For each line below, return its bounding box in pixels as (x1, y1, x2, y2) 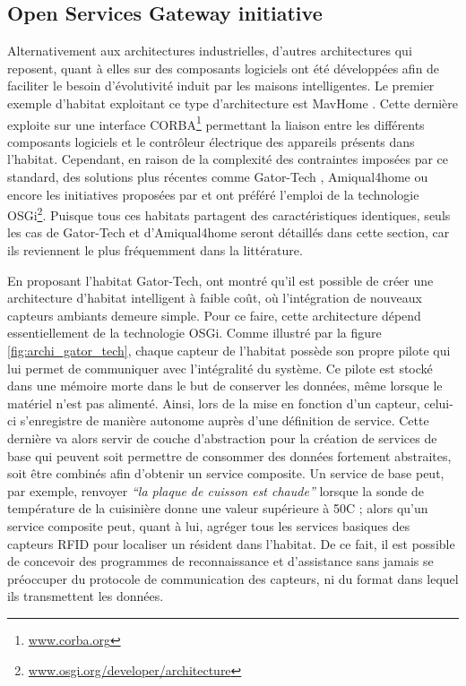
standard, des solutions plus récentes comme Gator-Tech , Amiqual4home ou (7, 167, 428, 186)
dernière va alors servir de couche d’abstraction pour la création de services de (7, 428, 437, 447)
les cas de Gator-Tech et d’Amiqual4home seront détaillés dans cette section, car (7, 223, 450, 242)
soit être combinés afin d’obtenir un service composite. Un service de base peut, (7, 464, 444, 483)
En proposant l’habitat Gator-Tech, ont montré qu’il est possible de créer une (7, 270, 434, 289)
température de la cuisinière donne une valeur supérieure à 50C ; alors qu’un (7, 499, 428, 518)
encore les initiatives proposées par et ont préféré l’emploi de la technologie (7, 184, 419, 203)
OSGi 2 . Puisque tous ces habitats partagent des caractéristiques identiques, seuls (7, 203, 451, 224)
